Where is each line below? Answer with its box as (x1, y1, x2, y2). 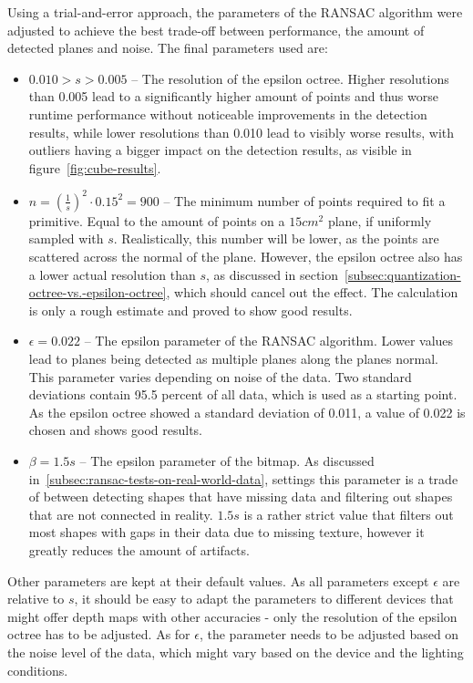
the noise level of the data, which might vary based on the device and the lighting (7, 642, 464, 661)
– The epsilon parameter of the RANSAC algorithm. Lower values (84, 331, 454, 350)
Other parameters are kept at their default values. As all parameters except (7, 571, 429, 590)
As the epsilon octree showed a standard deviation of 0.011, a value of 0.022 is (28, 402, 466, 421)
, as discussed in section (205, 264, 339, 284)
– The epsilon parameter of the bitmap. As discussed (79, 450, 375, 470)
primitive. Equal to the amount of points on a (28, 211, 285, 230)
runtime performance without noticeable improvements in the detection (28, 104, 427, 123)
